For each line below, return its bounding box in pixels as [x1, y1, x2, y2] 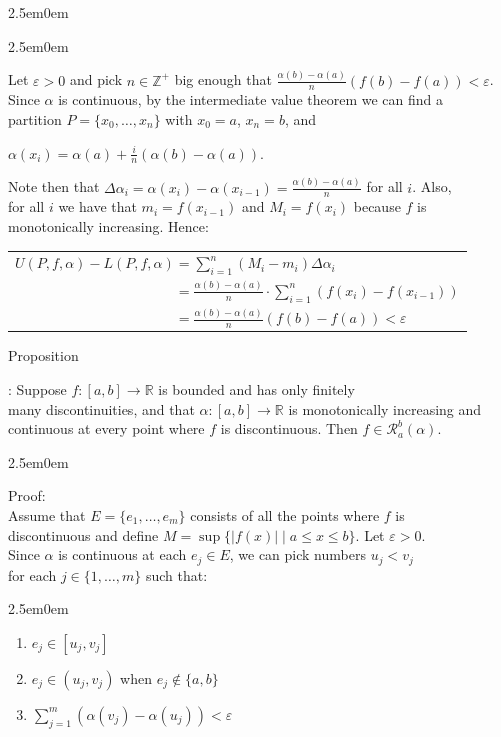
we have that [58, 196, 137, 217]
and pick [69, 69, 123, 90]
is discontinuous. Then [220, 418, 358, 439]
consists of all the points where [190, 505, 380, 526]
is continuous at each [58, 544, 187, 565]
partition [8, 108, 62, 129]
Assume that [8, 505, 86, 526]
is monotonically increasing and [288, 398, 482, 419]
